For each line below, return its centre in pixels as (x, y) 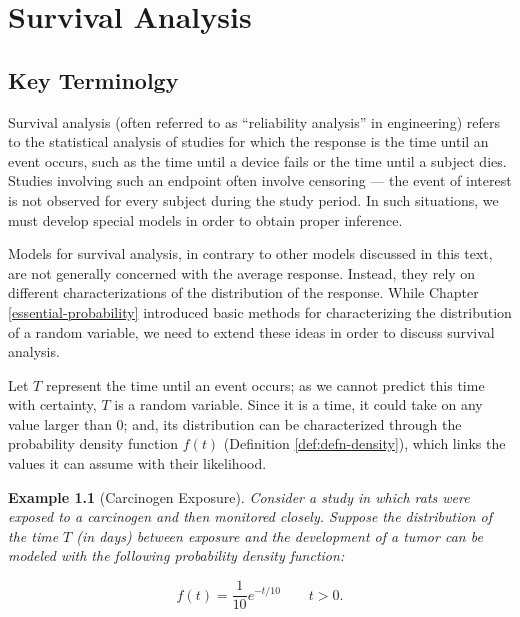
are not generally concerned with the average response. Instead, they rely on (242, 272)
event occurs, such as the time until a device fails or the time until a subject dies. (257, 160)
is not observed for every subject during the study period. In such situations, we (253, 199)
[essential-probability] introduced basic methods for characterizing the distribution (260, 311)
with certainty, (52, 404)
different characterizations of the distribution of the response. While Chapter (243, 292)
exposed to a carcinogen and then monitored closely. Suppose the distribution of (250, 516)
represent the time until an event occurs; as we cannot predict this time (265, 384)
